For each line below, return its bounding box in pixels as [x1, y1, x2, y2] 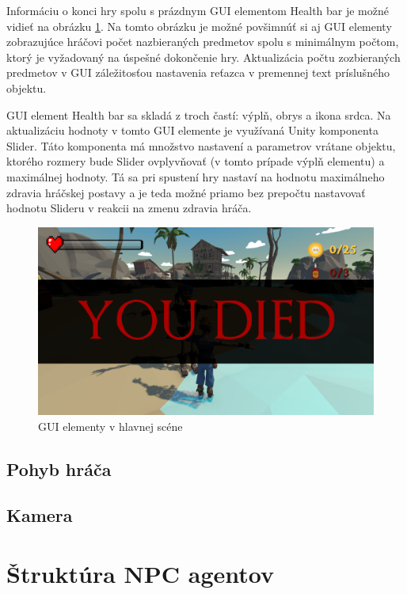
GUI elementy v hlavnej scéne [38, 417, 183, 434]
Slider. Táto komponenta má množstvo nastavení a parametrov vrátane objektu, [6, 137, 396, 154]
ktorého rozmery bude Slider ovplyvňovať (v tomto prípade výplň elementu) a [6, 153, 385, 169]
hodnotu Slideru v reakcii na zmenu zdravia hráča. [6, 200, 252, 216]
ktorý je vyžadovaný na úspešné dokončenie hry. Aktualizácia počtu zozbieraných [6, 48, 401, 65]
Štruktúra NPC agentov [6, 557, 275, 589]
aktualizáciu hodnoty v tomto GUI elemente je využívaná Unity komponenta [6, 122, 378, 139]
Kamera [6, 503, 73, 527]
